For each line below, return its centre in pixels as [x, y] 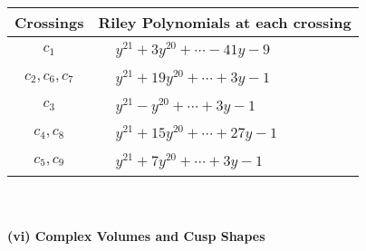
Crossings [49, 22]
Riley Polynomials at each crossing [225, 22]
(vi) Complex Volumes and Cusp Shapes [136, 235]
